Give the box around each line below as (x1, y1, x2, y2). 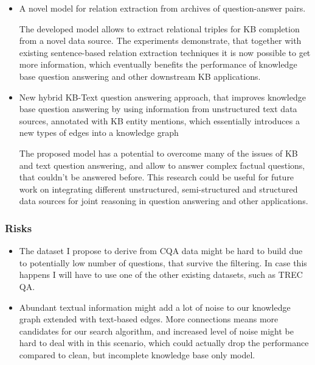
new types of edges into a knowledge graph (19, 126, 179, 139)
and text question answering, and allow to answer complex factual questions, (19, 158, 305, 171)
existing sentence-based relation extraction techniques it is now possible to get (19, 46, 311, 58)
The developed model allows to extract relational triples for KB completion (19, 22, 300, 35)
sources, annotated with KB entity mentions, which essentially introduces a (19, 114, 300, 127)
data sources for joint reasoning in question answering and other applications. (19, 194, 308, 207)
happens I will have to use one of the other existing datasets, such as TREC (19, 268, 303, 281)
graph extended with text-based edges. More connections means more (19, 313, 279, 325)
